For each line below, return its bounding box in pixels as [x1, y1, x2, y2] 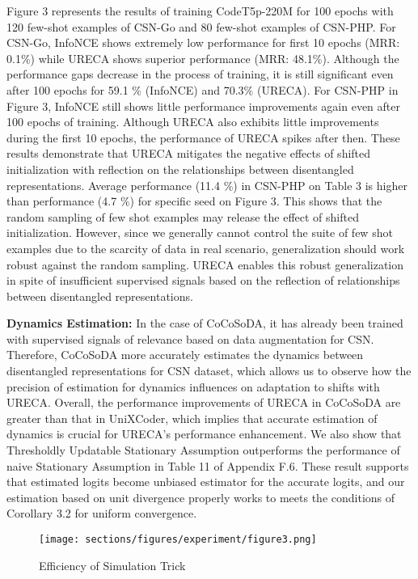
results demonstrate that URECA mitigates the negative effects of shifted [6, 145, 371, 162]
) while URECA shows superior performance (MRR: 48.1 [30, 49, 313, 66]
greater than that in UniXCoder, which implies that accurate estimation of [6, 409, 378, 426]
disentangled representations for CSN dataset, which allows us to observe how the [6, 362, 412, 379]
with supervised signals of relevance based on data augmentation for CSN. [6, 330, 374, 347]
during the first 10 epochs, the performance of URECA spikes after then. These [6, 129, 400, 146]
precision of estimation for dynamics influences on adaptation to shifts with [6, 378, 380, 395]
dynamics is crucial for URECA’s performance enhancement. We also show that [6, 425, 402, 442]
